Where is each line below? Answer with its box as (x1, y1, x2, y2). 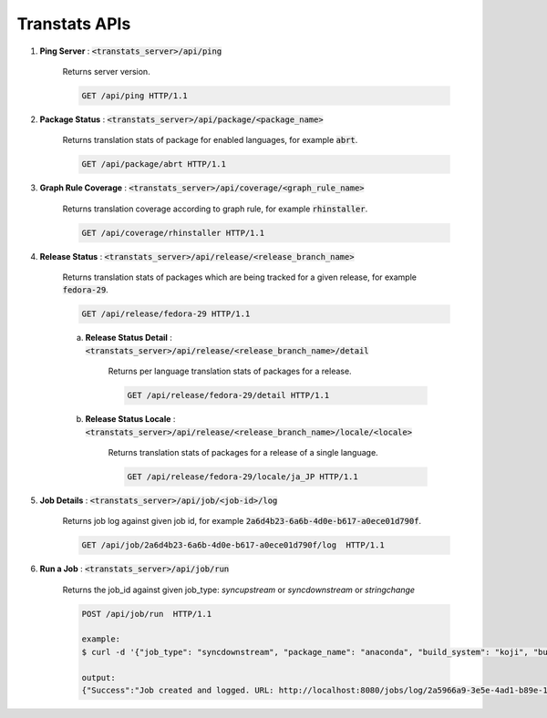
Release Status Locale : (85, 414, 176, 425)
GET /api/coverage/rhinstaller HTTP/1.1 (81, 228, 264, 238)
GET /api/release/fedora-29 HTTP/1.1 (81, 309, 251, 319)
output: (81, 672, 116, 682)
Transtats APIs (16, 14, 131, 34)
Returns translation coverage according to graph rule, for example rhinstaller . (62, 203, 368, 214)
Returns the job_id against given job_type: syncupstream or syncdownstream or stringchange (62, 584, 415, 595)
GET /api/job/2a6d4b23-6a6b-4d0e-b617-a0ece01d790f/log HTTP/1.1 (81, 540, 385, 550)
